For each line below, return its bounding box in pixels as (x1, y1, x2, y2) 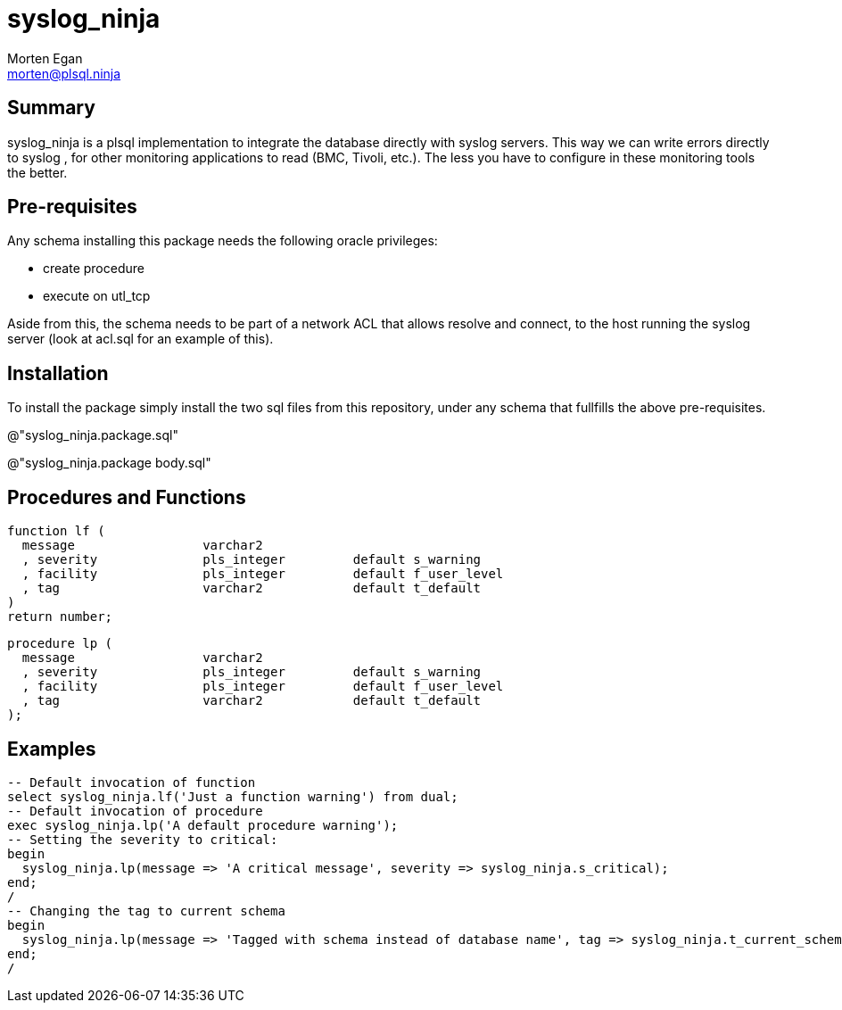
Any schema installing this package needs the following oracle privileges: (7, 233, 438, 249)
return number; (7, 609, 113, 625)
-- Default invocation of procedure (7, 803, 263, 818)
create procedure (43, 261, 144, 277)
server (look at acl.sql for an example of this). (7, 331, 274, 347)
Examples (7, 737, 96, 760)
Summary (7, 96, 95, 120)
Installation (7, 361, 109, 385)
